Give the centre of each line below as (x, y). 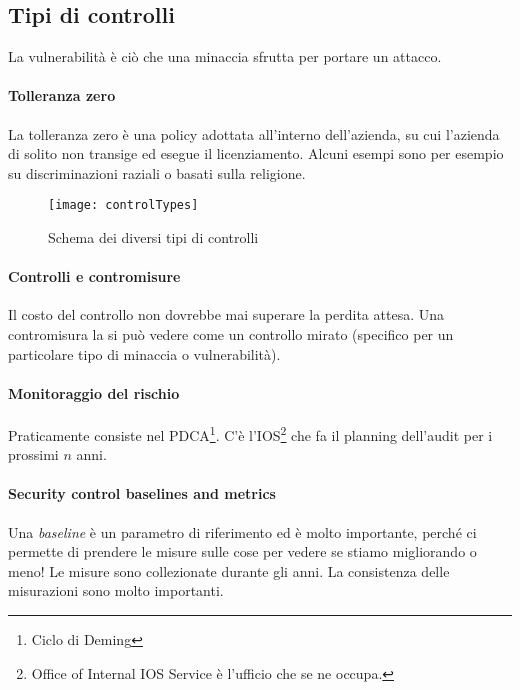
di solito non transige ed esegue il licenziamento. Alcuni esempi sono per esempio (256, 153)
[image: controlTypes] (123, 205)
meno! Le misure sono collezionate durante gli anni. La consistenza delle (229, 570)
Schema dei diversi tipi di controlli (153, 237)
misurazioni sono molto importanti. (116, 590)
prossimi (33, 454)
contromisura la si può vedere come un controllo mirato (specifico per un (231, 334)
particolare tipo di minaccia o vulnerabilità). (144, 353)
